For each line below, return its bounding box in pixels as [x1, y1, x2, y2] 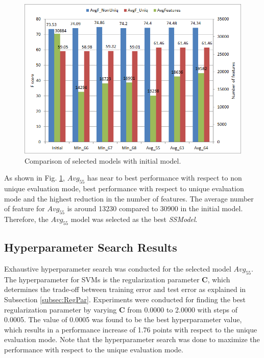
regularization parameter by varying [4, 304, 117, 315]
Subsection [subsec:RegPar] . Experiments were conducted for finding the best [4, 294, 246, 305]
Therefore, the [4, 214, 49, 225]
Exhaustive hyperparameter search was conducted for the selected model [4, 263, 231, 274]
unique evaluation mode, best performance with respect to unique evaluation [4, 183, 244, 194]
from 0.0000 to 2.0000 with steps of [127, 304, 237, 315]
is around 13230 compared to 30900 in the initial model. [67, 203, 243, 214]
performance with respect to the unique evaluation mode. [4, 344, 183, 355]
